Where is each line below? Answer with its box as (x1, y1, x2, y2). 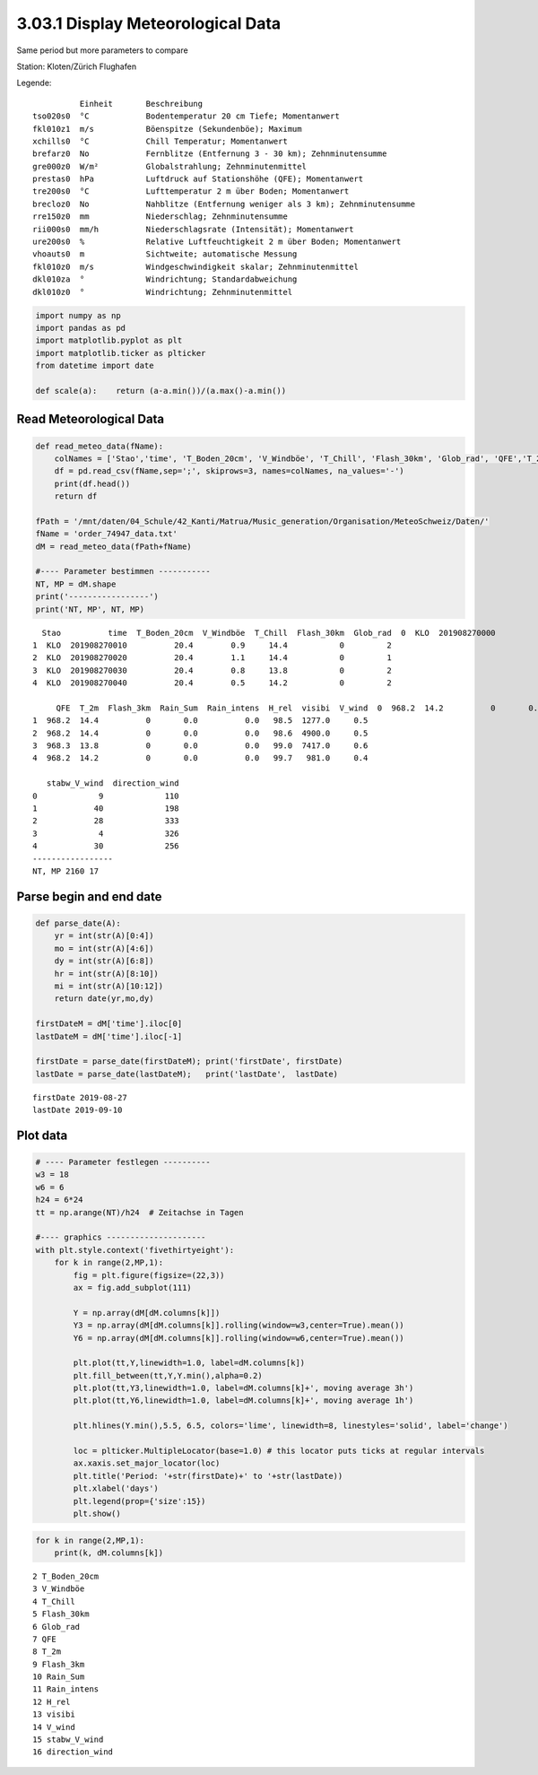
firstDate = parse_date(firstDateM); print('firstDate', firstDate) (35, 1057, 343, 1066)
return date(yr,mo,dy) (54, 994, 154, 1004)
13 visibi (32, 1710, 75, 1719)
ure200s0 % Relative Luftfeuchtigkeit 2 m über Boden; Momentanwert (32, 237, 402, 247)
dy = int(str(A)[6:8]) (54, 956, 154, 966)
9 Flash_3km (32, 1659, 85, 1669)
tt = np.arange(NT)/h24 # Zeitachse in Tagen (35, 1207, 244, 1217)
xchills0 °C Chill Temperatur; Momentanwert (32, 135, 289, 146)
